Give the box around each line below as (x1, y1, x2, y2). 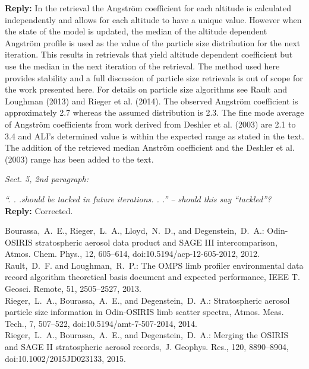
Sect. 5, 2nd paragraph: (5, 173, 89, 185)
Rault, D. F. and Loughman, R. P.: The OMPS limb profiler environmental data (5, 259, 304, 271)
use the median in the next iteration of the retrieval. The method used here (5, 59, 280, 72)
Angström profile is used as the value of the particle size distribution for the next (5, 36, 301, 49)
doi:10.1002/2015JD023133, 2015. (5, 352, 126, 364)
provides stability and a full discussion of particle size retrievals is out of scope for (5, 71, 303, 84)
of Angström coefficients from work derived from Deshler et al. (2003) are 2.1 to (5, 117, 296, 130)
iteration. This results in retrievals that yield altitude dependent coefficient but (5, 48, 293, 61)
